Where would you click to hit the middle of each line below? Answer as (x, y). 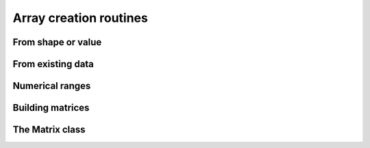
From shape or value (57, 42)
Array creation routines (81, 18)
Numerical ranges (52, 86)
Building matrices (51, 108)
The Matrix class (49, 130)
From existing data (53, 64)
